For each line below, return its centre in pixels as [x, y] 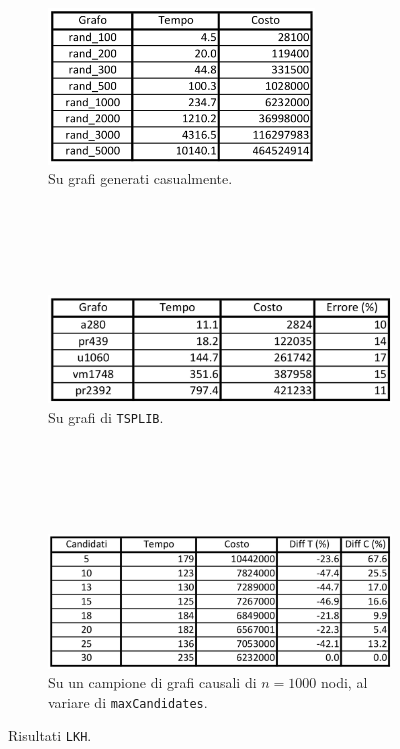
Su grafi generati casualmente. [140, 178]
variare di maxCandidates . [128, 701]
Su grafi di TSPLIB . [106, 416]
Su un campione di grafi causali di [152, 682]
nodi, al [344, 682]
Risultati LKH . [50, 735]
